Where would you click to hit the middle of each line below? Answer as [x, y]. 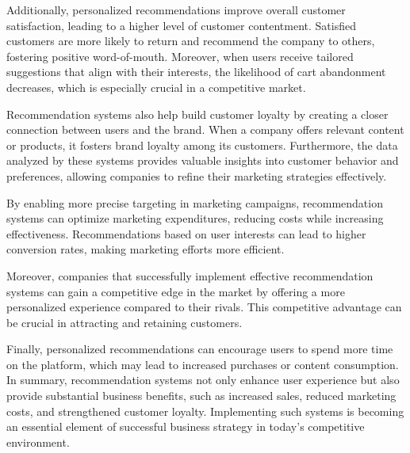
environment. [38, 442]
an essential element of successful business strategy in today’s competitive [186, 426]
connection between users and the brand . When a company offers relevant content [205, 129]
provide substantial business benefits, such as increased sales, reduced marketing [201, 396]
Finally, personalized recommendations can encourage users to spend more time [200, 349]
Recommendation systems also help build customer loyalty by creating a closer [197, 114]
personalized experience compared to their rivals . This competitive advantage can [204, 307]
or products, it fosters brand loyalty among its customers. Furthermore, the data [202, 145]
